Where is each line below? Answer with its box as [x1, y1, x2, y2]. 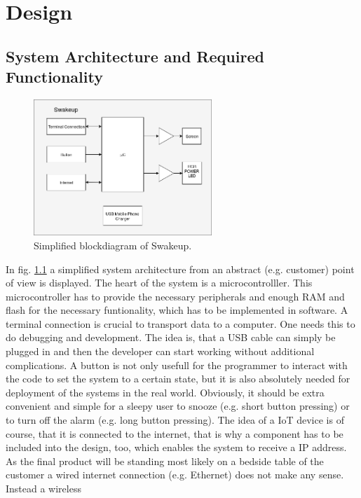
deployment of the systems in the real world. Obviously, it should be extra [6, 385, 325, 399]
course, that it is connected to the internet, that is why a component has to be [6, 426, 343, 441]
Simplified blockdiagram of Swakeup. [34, 237, 192, 252]
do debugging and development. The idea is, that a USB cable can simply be [6, 330, 336, 345]
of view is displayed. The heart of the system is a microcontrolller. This [6, 275, 313, 290]
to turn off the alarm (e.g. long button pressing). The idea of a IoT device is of [6, 413, 344, 427]
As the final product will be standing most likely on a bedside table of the [6, 453, 324, 468]
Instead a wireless [6, 481, 81, 496]
